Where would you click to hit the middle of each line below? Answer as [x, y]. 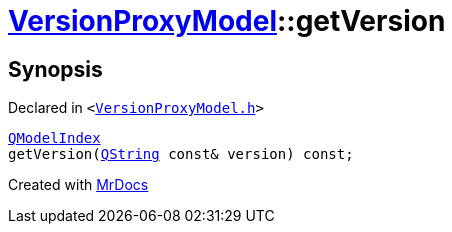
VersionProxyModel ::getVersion [227, 21]
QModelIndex [54, 138]
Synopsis [55, 69]
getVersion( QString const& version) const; [181, 154]
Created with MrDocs [78, 185]
